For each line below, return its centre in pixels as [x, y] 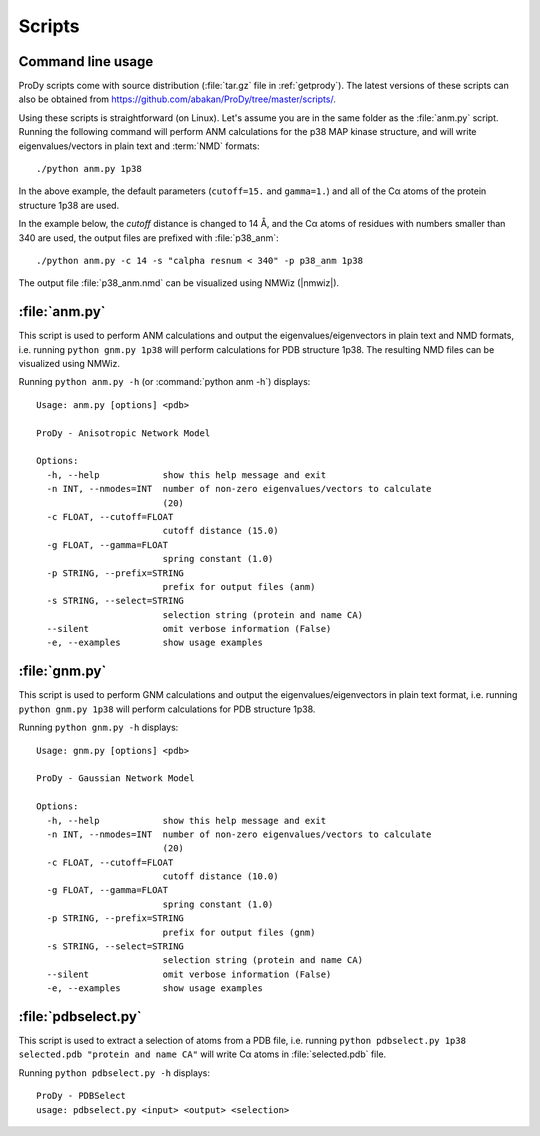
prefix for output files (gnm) [239, 932]
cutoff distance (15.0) [220, 531]
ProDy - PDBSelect [81, 1096]
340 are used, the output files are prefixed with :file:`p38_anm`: [148, 237]
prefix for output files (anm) [239, 586]
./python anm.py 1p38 [89, 169]
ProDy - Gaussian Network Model [115, 778]
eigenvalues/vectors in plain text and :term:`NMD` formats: [139, 146]
